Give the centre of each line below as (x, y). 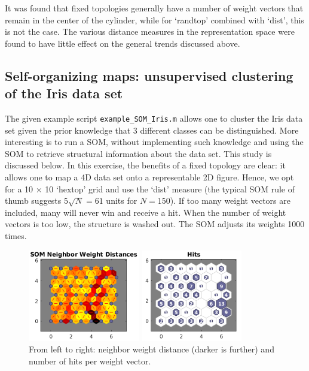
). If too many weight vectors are (230, 200)
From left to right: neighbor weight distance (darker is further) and (152, 349)
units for (122, 200)
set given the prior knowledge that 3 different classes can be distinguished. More (152, 130)
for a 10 (19, 188)
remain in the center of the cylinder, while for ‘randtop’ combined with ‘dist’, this (154, 19)
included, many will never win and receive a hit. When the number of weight (146, 212)
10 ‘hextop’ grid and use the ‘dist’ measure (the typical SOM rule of (170, 188)
